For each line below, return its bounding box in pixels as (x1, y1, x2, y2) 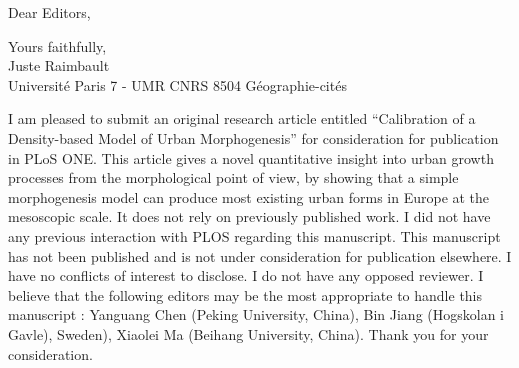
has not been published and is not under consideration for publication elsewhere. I (8, 245, 512, 266)
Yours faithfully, (8, 35, 107, 56)
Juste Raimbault (8, 55, 110, 76)
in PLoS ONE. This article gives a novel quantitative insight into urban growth (8, 147, 494, 168)
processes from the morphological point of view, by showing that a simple (8, 167, 459, 188)
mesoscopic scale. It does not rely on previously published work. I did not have (8, 206, 491, 227)
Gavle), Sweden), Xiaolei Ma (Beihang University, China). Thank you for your (8, 323, 489, 344)
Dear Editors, (8, 2, 91, 22)
